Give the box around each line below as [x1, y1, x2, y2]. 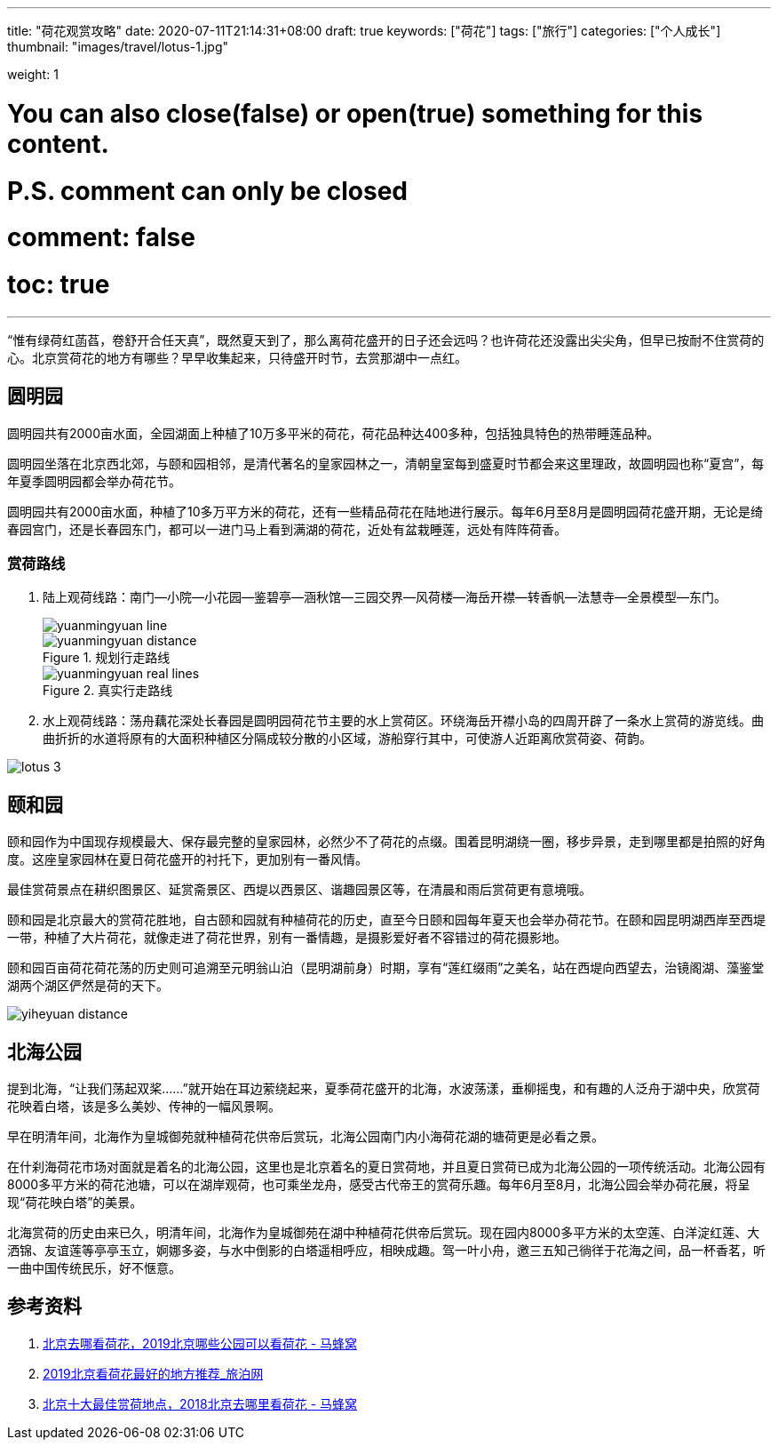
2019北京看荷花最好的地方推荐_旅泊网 [43, 1365, 264, 1381]
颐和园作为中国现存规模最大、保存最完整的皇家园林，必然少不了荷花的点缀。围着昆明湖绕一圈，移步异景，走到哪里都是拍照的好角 [7, 834, 766, 850]
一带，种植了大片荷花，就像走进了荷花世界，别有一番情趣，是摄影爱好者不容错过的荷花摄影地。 [7, 930, 567, 946]
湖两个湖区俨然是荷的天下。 [7, 978, 169, 994]
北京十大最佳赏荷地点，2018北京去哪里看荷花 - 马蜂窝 [43, 1395, 358, 1411]
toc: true [7, 269, 110, 300]
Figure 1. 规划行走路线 [43, 650, 171, 666]
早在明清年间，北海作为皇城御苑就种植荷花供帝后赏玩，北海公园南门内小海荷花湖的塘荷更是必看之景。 [7, 1129, 604, 1145]
